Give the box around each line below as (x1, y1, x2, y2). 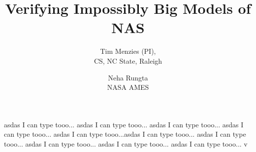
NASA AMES (107, 82, 149, 92)
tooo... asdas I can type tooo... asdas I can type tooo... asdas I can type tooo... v (4, 138, 248, 149)
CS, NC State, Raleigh (94, 55, 162, 66)
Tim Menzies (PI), (100, 46, 156, 56)
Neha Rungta (108, 72, 148, 82)
